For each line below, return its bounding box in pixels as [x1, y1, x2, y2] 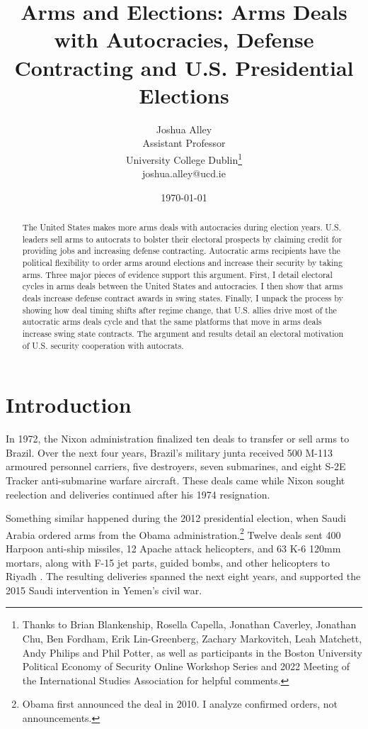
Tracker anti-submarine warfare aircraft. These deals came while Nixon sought [6, 473, 345, 488]
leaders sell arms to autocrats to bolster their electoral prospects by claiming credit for [22, 233, 343, 245]
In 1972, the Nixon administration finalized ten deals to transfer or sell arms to [6, 431, 350, 446]
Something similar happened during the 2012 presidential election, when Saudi [6, 511, 346, 525]
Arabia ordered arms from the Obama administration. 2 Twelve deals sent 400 [6, 525, 341, 542]
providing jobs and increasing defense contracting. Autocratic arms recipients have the [22, 245, 340, 257]
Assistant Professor [142, 135, 226, 150]
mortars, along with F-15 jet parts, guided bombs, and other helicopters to [6, 555, 330, 569]
